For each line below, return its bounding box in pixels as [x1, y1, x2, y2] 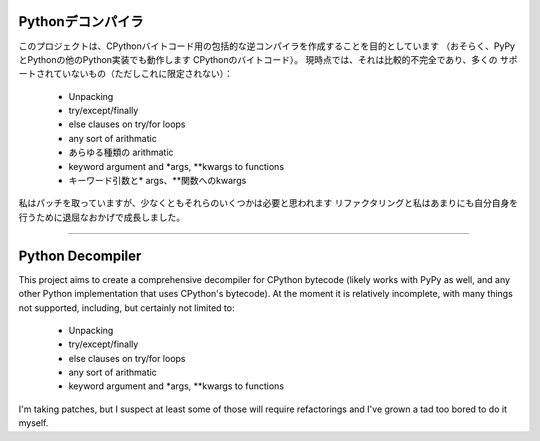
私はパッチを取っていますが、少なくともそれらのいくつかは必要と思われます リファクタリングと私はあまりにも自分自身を [18, 197, 519, 209]
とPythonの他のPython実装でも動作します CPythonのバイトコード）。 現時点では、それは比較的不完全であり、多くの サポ [18, 53, 518, 65]
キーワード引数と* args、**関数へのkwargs [68, 175, 247, 187]
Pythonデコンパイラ [18, 13, 144, 30]
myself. [18, 417, 49, 429]
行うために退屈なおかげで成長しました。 [18, 211, 185, 223]
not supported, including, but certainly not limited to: [18, 301, 235, 314]
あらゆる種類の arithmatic [68, 146, 174, 159]
